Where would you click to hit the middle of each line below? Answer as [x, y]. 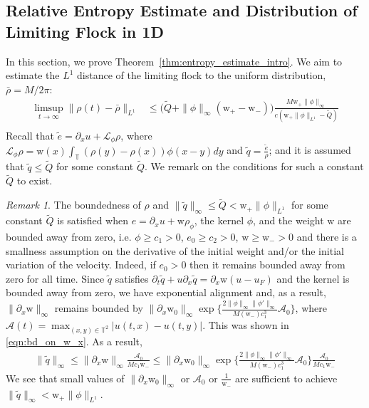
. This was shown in [246, 325]
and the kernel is [313, 278]
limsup [49, 108]
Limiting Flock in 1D [85, 31]
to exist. [35, 181]
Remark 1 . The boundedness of [73, 205]
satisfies [132, 278]
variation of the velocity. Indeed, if [81, 265]
